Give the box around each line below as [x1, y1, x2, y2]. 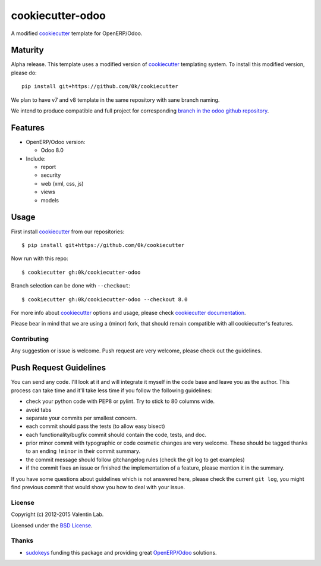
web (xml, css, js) [40, 180, 84, 187]
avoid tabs [26, 406, 52, 413]
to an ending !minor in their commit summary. [26, 448, 141, 455]
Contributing [11, 335, 49, 343]
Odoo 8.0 [40, 146, 64, 154]
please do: [11, 69, 37, 76]
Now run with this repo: [11, 255, 68, 262]
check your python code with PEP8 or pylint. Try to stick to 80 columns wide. [26, 398, 215, 405]
